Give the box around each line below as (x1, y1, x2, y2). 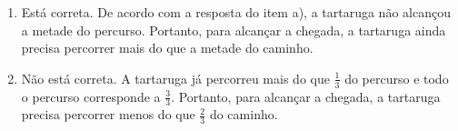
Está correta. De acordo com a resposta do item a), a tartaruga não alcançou (21, 3, 451, 21)
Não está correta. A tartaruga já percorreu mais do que (21, 68, 330, 87)
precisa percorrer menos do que (21, 105, 195, 124)
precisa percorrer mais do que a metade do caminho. (21, 38, 314, 57)
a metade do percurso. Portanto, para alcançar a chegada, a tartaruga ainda (21, 20, 446, 39)
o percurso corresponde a (21, 86, 161, 106)
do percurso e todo (344, 68, 449, 87)
